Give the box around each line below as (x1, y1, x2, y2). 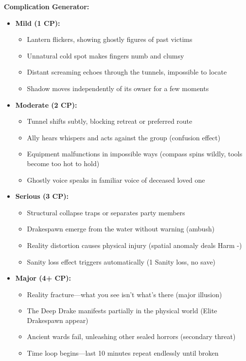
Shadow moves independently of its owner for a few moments (27, 83, 209, 93)
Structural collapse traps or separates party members (27, 207, 185, 217)
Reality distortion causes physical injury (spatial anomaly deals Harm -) (27, 240, 242, 250)
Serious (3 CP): (15, 191, 69, 201)
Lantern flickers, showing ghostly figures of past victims (27, 34, 193, 44)
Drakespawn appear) (27, 315, 88, 325)
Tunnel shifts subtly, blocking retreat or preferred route (27, 116, 193, 126)
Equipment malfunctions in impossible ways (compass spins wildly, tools (27, 149, 243, 159)
